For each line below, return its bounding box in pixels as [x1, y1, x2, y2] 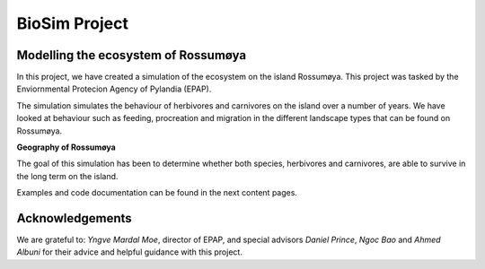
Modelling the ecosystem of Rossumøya [16, 48, 247, 63]
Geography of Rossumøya [16, 142, 116, 152]
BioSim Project [16, 13, 129, 33]
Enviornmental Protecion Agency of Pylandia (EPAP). [16, 83, 212, 94]
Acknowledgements [16, 211, 132, 226]
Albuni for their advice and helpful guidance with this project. [16, 247, 242, 257]
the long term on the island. [16, 170, 119, 181]
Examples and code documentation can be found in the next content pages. [16, 187, 298, 198]
